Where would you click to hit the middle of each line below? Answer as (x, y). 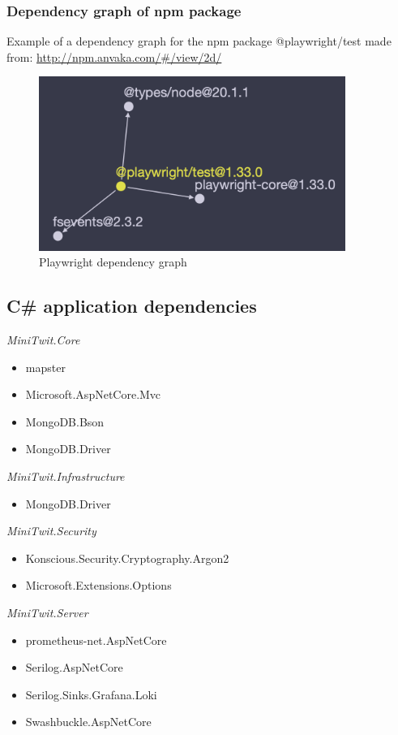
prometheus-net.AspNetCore (96, 640)
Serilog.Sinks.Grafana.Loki (91, 694)
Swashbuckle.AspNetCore (88, 722)
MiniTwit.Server (47, 612)
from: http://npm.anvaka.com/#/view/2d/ (114, 56)
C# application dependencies (132, 306)
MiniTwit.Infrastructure (66, 476)
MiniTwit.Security (51, 531)
